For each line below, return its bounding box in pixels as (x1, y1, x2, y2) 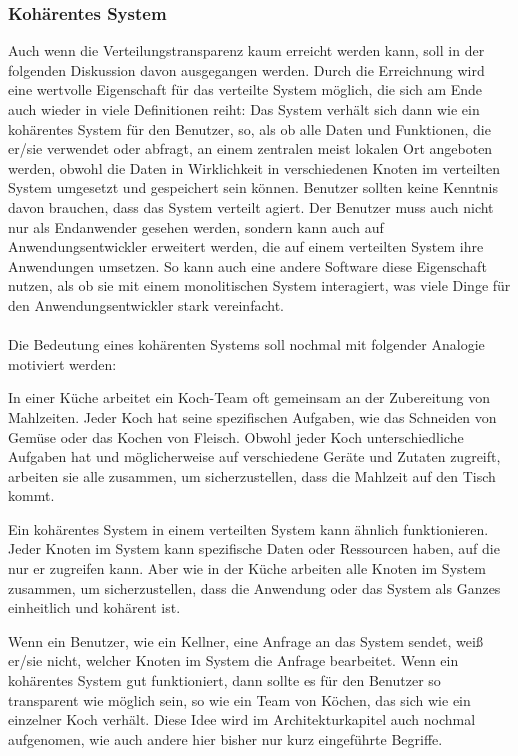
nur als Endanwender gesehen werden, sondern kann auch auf (8, 216, 384, 237)
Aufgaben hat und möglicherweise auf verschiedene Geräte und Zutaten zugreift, (8, 446, 501, 467)
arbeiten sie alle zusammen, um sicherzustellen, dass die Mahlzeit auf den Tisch (8, 465, 496, 486)
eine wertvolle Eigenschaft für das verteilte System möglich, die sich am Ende (8, 79, 483, 100)
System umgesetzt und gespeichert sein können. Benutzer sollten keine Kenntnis (8, 177, 498, 198)
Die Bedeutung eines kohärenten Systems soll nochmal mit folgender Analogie (8, 334, 485, 355)
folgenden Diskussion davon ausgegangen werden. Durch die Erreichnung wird (8, 59, 485, 80)
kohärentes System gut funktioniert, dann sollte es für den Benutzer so (8, 670, 441, 691)
